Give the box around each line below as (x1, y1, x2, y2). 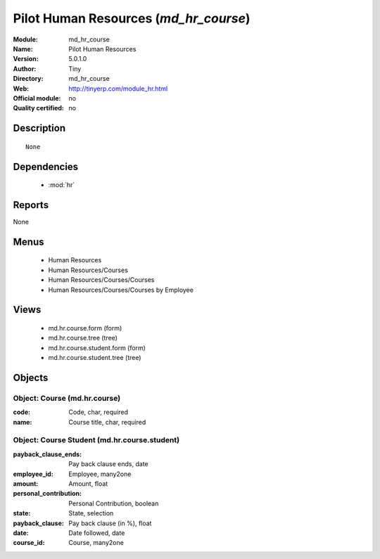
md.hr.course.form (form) (48, 323, 122, 332)
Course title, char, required (68, 418, 146, 426)
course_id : (13, 539, 45, 547)
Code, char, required (68, 408, 129, 416)
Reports (13, 199, 49, 211)
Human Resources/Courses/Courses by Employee (48, 285, 194, 294)
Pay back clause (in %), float (68, 519, 152, 527)
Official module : (13, 94, 61, 102)
